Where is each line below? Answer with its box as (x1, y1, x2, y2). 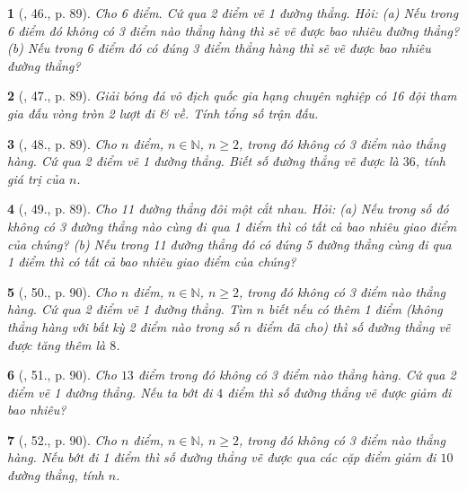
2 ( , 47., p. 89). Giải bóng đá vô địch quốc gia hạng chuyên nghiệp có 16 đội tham (7, 86, 457, 105)
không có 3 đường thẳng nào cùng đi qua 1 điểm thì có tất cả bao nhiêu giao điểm (7, 216, 457, 235)
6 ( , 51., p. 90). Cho (7, 365, 117, 384)
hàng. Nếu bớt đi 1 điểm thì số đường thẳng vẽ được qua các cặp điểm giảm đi (7, 448, 436, 467)
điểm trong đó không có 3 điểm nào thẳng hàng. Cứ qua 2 (137, 365, 456, 384)
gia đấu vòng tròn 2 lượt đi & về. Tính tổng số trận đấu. (7, 103, 319, 122)
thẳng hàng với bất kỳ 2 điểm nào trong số (7, 317, 240, 336)
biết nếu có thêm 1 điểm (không (269, 300, 443, 319)
